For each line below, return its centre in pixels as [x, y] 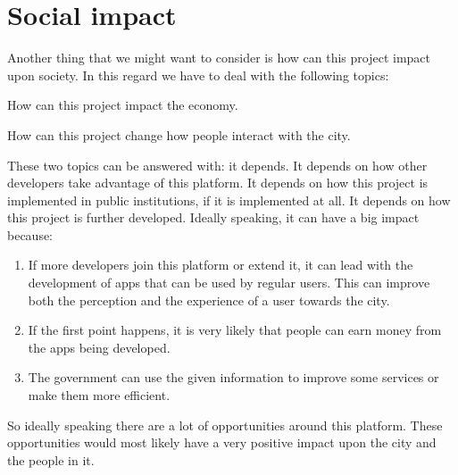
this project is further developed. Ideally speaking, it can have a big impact [213, 217]
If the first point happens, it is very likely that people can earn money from [235, 330]
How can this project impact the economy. [123, 105]
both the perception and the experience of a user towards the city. [209, 300]
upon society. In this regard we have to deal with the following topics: [198, 75]
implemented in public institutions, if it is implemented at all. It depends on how [229, 200]
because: [30, 234]
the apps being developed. [99, 347]
